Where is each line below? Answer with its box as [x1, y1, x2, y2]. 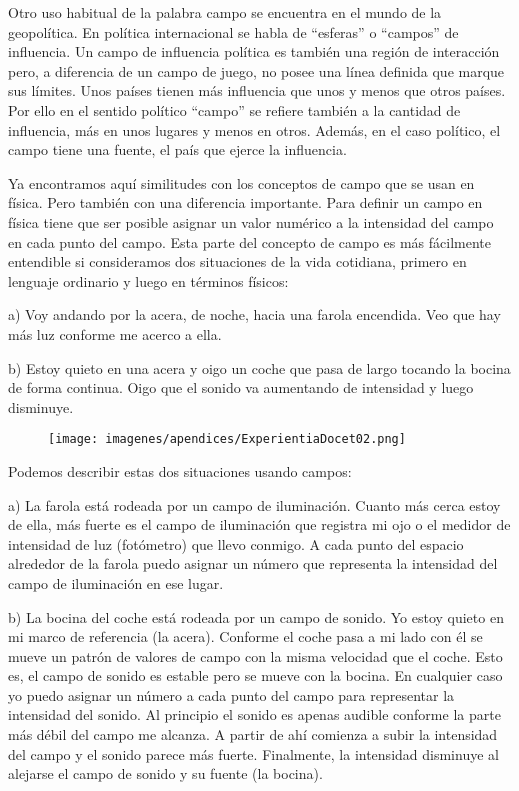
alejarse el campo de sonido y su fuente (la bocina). [8, 763, 323, 784]
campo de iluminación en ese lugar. [8, 572, 224, 593]
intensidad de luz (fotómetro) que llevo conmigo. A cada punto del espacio [8, 533, 464, 554]
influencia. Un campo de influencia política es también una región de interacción [8, 41, 500, 62]
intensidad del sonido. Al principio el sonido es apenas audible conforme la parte [8, 704, 501, 725]
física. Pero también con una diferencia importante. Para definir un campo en [8, 192, 483, 213]
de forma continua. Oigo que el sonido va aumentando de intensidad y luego [8, 377, 474, 398]
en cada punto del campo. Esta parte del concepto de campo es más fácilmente [8, 231, 492, 252]
